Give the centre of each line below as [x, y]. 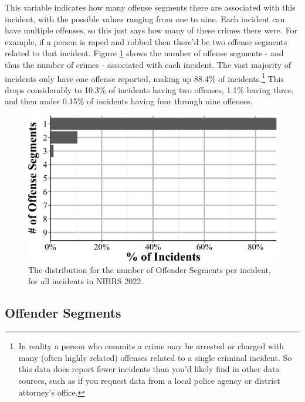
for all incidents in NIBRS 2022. [86, 281]
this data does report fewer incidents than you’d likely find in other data [149, 369]
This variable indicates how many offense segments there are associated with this [150, 7]
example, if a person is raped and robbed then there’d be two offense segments [146, 41]
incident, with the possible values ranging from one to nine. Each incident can [145, 18]
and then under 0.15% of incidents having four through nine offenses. [129, 101]
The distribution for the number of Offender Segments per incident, [150, 269]
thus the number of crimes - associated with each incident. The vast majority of [148, 64]
